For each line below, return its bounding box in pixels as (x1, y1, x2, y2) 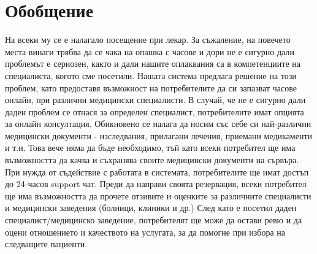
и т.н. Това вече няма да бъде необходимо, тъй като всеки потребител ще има (5, 141, 296, 154)
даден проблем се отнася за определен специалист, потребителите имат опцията (5, 105, 304, 118)
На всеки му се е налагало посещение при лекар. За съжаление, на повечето (5, 33, 291, 46)
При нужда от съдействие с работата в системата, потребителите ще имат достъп (5, 165, 309, 178)
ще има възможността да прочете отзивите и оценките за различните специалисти (5, 189, 311, 202)
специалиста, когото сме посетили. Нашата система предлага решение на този (5, 69, 297, 82)
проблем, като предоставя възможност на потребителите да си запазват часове (5, 81, 297, 94)
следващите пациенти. (5, 237, 88, 250)
